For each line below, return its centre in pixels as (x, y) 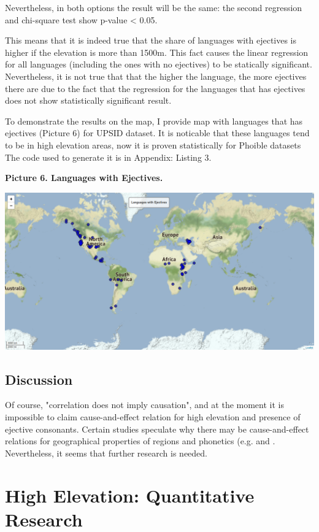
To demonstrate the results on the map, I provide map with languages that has (154, 121)
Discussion (39, 379)
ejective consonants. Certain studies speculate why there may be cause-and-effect (157, 429)
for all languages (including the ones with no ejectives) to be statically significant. (159, 64)
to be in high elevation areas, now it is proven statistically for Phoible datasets (153, 145)
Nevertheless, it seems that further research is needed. (106, 453)
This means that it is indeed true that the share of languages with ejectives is (151, 40)
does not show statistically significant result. (88, 100)
